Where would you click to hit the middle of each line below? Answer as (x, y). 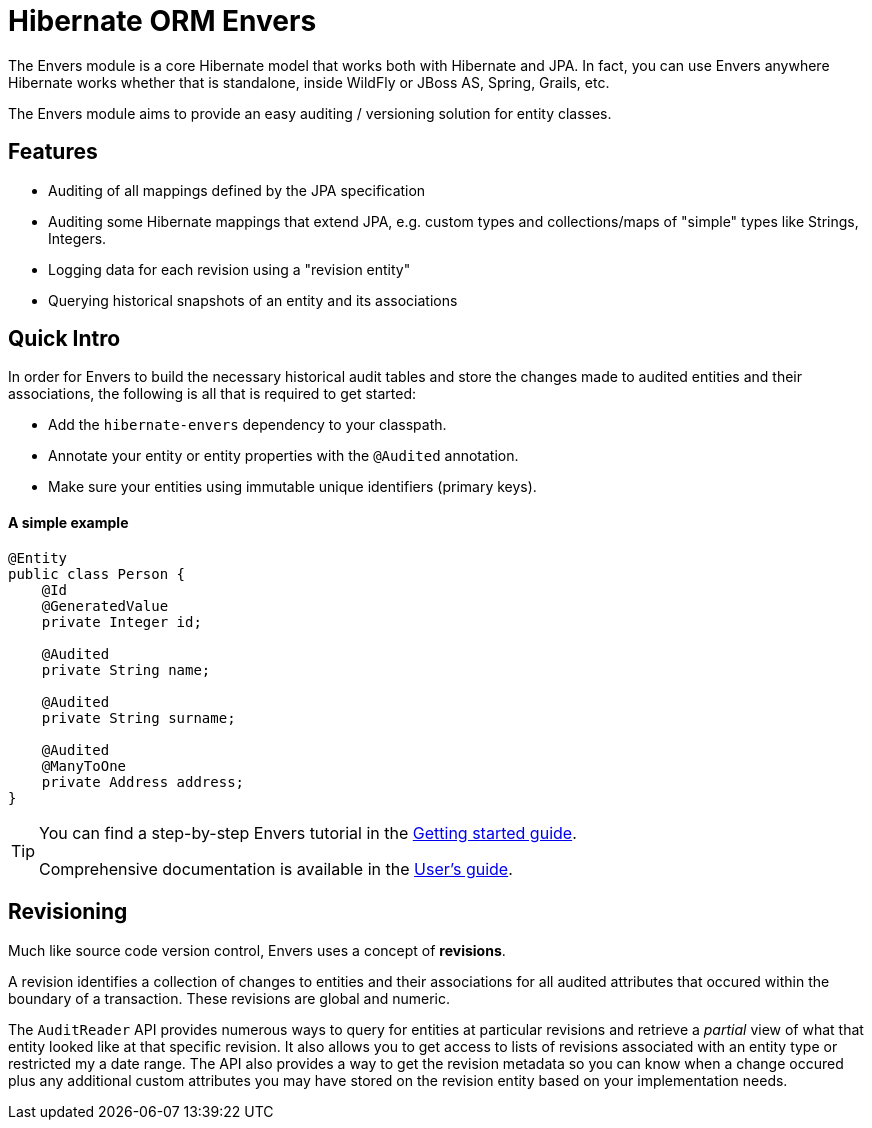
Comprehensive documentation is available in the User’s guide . (276, 868)
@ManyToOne (84, 765)
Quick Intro (64, 339)
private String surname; (138, 717)
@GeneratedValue (105, 605)
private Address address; (143, 781)
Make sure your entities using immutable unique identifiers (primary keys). (292, 487)
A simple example (68, 523)
